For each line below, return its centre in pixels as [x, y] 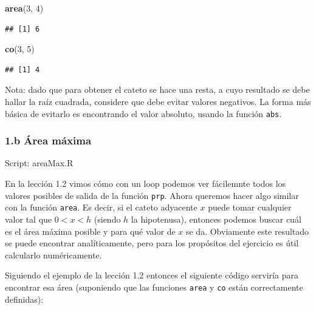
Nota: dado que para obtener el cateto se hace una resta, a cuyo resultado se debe [157, 89]
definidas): [24, 299]
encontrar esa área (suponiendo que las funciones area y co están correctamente [154, 287]
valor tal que [29, 219]
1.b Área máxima [48, 140]
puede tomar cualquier [250, 207]
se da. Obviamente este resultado [247, 231]
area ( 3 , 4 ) [24, 8]
